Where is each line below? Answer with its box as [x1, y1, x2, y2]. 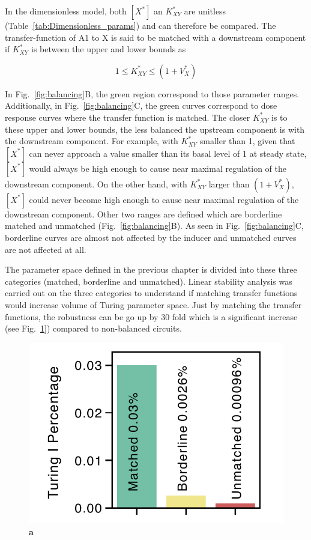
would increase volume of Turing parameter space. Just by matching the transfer [5, 298, 302, 311]
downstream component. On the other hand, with [5, 177, 187, 190]
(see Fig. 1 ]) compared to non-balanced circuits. [5, 322, 182, 335]
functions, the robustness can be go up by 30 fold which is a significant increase [5, 310, 298, 323]
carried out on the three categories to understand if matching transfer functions [5, 287, 298, 299]
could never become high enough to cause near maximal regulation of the [29, 193, 299, 205]
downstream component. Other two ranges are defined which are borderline [5, 207, 282, 220]
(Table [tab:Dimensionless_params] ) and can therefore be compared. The [5, 19, 276, 31]
